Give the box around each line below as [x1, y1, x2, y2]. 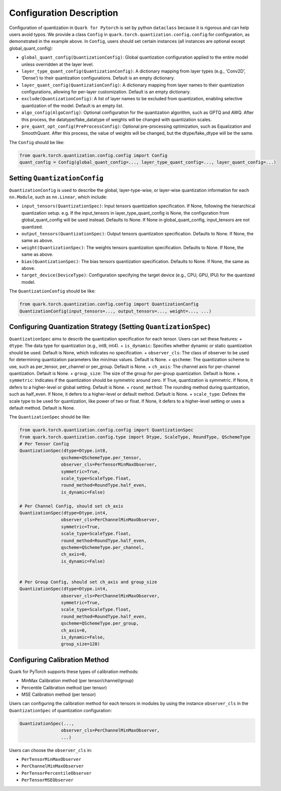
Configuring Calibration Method [9, 655, 109, 664]
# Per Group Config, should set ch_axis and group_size [19, 579, 157, 585]
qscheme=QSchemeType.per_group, [61, 621, 139, 626]
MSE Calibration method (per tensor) [21, 691, 96, 698]
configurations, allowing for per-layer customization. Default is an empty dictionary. [21, 89, 191, 95]
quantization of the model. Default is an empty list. [21, 103, 124, 109]
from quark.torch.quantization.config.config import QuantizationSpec [19, 427, 194, 433]
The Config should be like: [9, 139, 65, 145]
